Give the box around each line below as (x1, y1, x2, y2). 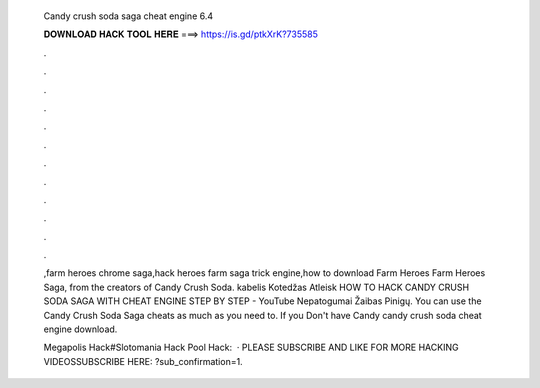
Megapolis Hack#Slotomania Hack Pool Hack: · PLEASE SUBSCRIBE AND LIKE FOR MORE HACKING (43, 341, 459, 354)
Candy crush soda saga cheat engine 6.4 (43, 10, 214, 22)
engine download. (43, 323, 118, 335)
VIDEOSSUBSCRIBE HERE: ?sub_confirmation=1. (43, 355, 244, 367)
